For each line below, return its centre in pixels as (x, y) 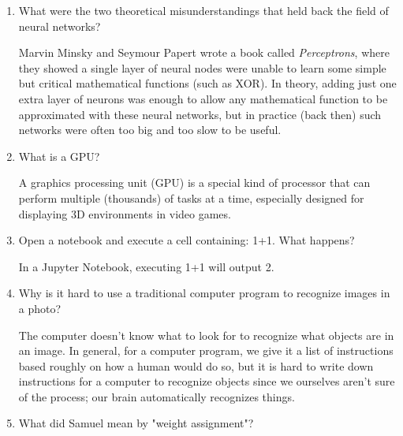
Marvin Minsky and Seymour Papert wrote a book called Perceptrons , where (204, 52)
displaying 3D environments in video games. (125, 213)
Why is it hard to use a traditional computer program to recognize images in (204, 293)
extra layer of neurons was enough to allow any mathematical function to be (203, 98)
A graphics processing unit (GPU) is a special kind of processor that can (194, 183)
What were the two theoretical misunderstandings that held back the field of (203, 10)
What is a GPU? (59, 156)
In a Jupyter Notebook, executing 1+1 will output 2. (146, 266)
